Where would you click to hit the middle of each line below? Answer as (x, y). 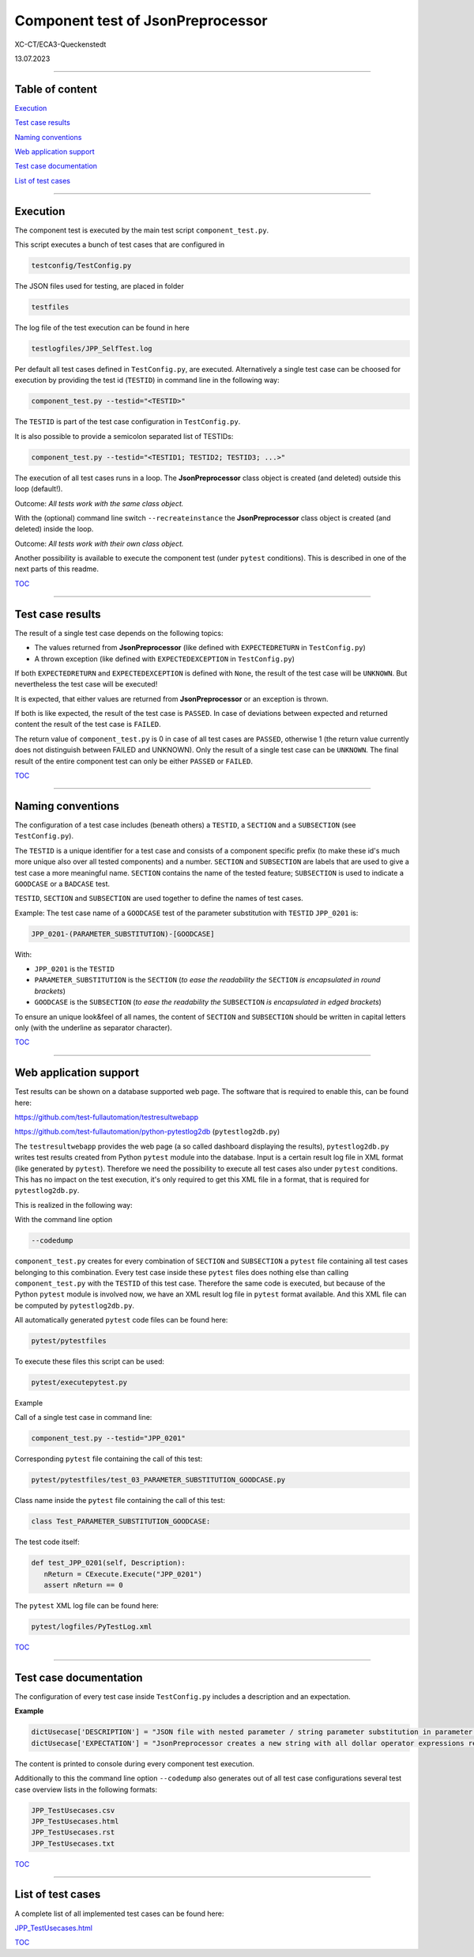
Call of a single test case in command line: (83, 1418)
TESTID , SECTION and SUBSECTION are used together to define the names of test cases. (159, 899)
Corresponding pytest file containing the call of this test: (109, 1459)
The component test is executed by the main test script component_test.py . (142, 230)
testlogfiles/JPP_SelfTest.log (92, 349)
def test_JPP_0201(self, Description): (108, 1563)
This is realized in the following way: (74, 1205)
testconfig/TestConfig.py (81, 266)
